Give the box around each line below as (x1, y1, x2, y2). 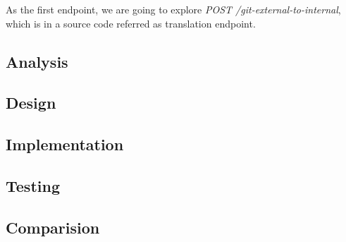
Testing (6, 174, 60, 196)
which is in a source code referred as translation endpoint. (6, 16, 256, 30)
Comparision (6, 216, 100, 238)
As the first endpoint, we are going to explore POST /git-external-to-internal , (6, 2, 341, 16)
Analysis (6, 50, 68, 72)
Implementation (6, 133, 124, 155)
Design (6, 92, 56, 114)
